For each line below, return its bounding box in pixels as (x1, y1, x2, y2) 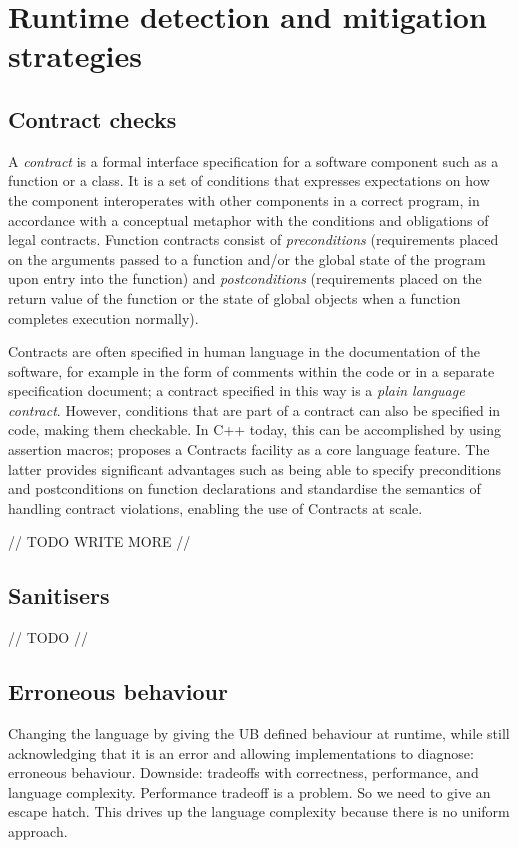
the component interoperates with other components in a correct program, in (8, 189, 480, 210)
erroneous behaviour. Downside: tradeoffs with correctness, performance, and (8, 762, 479, 783)
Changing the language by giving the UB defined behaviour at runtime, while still (8, 723, 510, 744)
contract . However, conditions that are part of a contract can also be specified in (8, 399, 501, 420)
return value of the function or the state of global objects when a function (8, 287, 461, 308)
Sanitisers (8, 580, 110, 611)
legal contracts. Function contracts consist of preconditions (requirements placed (8, 229, 499, 250)
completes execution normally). (8, 307, 199, 328)
